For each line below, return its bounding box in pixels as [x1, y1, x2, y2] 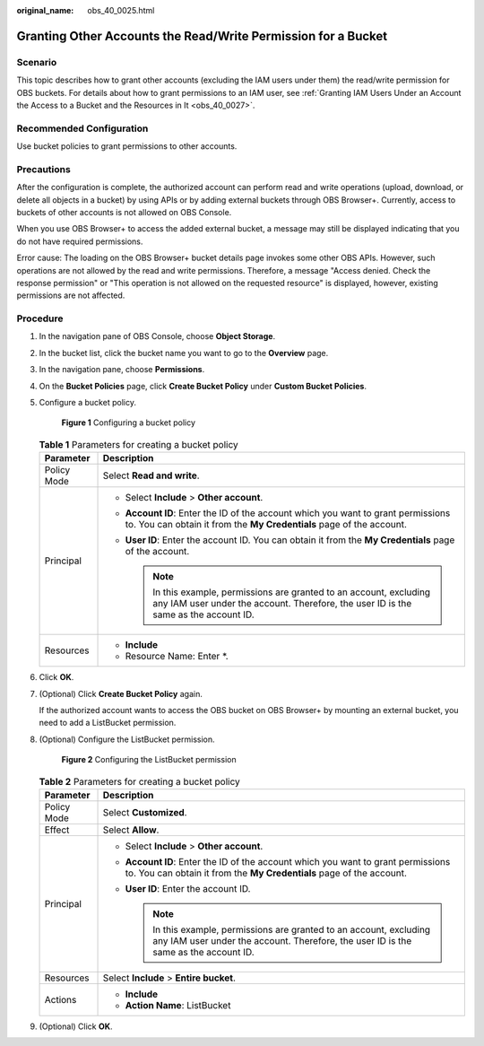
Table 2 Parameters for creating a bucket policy [39, 775, 241, 788]
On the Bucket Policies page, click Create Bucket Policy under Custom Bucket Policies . [39, 380, 367, 391]
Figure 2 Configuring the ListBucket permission [61, 754, 237, 765]
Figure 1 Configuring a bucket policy [61, 417, 196, 428]
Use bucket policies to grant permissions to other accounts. [16, 141, 238, 152]
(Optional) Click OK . [39, 1021, 113, 1032]
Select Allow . [102, 824, 160, 836]
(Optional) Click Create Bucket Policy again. [39, 688, 203, 699]
